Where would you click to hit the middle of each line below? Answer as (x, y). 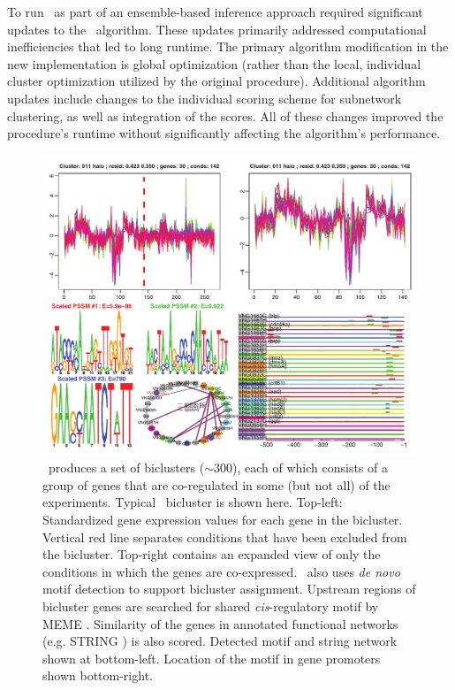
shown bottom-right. (98, 675)
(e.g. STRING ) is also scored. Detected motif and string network (220, 641)
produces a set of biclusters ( (126, 468)
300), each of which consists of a (300, 468)
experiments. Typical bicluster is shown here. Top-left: (193, 502)
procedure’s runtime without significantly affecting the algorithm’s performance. (224, 133)
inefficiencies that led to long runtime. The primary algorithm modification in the (228, 46)
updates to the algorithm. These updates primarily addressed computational (217, 29)
